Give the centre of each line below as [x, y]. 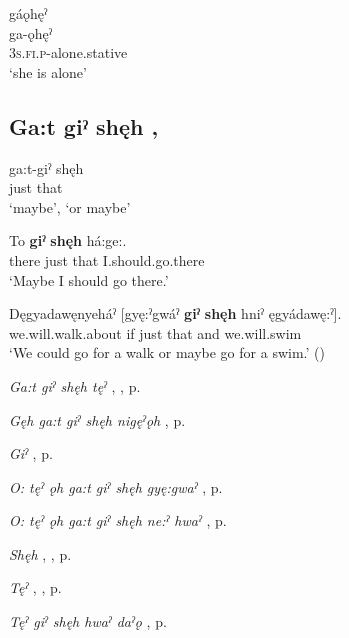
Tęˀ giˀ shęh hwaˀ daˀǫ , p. [88, 621]
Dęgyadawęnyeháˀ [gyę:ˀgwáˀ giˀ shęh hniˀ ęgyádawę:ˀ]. [175, 313]
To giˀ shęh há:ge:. [68, 240]
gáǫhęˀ [28, 13]
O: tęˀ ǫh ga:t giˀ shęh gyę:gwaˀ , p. [116, 486]
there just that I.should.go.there [107, 259]
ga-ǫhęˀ [31, 32]
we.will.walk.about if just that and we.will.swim [155, 332]
